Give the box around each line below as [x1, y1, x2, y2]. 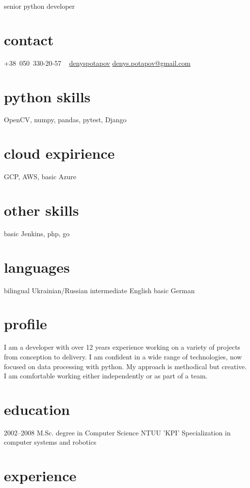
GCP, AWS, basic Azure [4, 171, 76, 182]
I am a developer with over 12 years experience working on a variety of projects [4, 342, 240, 352]
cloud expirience [4, 143, 115, 163]
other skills [4, 200, 79, 220]
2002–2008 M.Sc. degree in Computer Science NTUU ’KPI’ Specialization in [4, 427, 231, 437]
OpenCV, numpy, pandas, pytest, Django [4, 114, 127, 125]
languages [4, 257, 70, 277]
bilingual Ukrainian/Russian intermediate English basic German [4, 285, 195, 295]
